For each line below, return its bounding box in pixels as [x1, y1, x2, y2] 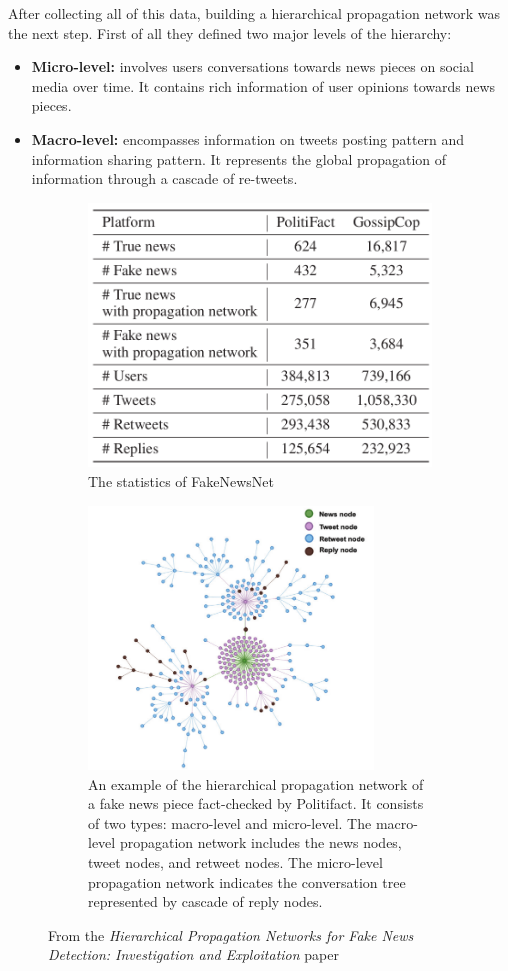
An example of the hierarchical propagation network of [88, 773, 424, 794]
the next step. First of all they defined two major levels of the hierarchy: [8, 22, 452, 43]
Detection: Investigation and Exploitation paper [48, 944, 339, 965]
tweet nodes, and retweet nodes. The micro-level [88, 852, 383, 873]
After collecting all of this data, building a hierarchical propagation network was [8, 3, 500, 23]
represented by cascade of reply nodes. [88, 891, 323, 912]
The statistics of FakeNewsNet [88, 470, 274, 491]
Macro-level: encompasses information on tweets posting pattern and [31, 128, 465, 149]
